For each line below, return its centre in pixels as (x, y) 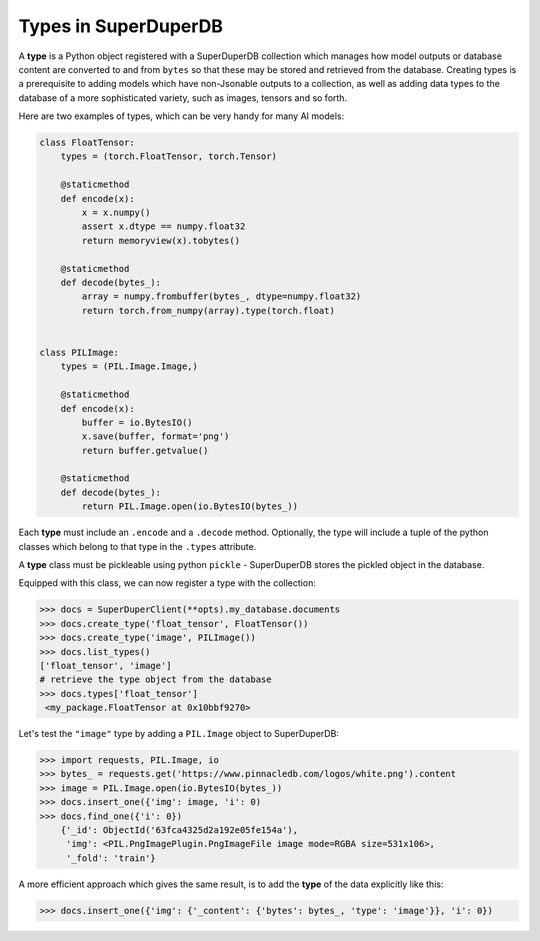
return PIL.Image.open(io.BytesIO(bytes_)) (190, 506)
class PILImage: (79, 352)
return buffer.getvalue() (145, 450)
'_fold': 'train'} (111, 858)
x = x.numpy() (116, 213)
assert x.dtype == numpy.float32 (163, 226)
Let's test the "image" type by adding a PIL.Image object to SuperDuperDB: (179, 734)
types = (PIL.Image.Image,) (129, 366)
